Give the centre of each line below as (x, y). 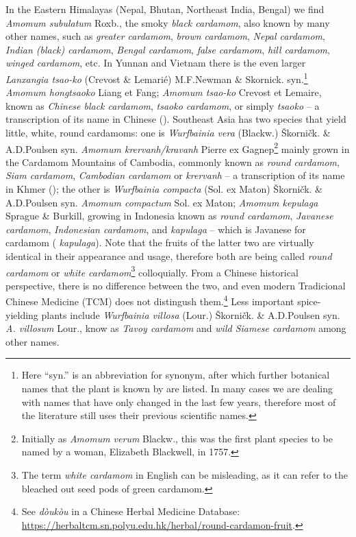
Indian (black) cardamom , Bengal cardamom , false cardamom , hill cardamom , (168, 49)
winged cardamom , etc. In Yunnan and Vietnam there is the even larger (156, 63)
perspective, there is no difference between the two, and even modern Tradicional (176, 285)
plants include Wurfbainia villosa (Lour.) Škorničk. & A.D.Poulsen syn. (191, 314)
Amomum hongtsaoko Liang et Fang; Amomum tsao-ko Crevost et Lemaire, (164, 92)
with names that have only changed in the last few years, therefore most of (179, 402)
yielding (22, 314)
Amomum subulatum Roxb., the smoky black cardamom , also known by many (168, 22)
